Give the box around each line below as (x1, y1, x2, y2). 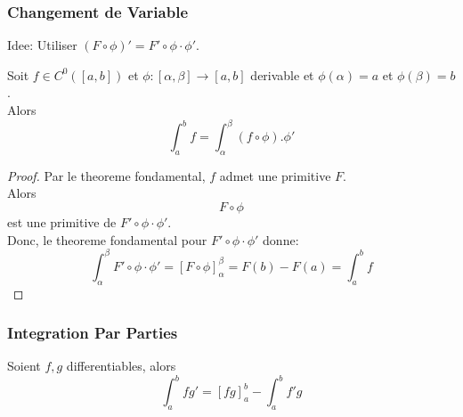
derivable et (250, 65, 314, 84)
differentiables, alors (66, 356, 176, 375)
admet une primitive (219, 166, 331, 184)
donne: (263, 230, 299, 249)
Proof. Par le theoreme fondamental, (7, 166, 206, 184)
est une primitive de (7, 213, 117, 232)
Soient (7, 356, 41, 375)
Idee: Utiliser (7, 36, 77, 54)
